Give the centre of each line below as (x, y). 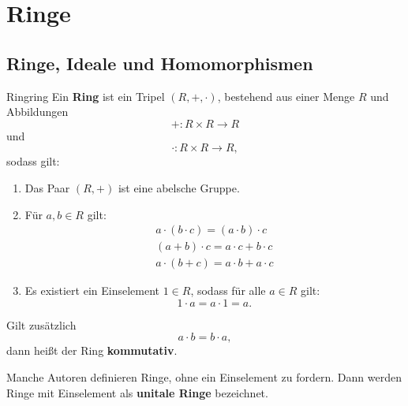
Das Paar (47, 187)
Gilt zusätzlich (41, 324)
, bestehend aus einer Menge (286, 96)
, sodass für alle (228, 291)
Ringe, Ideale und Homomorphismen (160, 63)
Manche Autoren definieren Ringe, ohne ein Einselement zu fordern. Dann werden (204, 377)
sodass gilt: (33, 161)
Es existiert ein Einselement (92, 291)
